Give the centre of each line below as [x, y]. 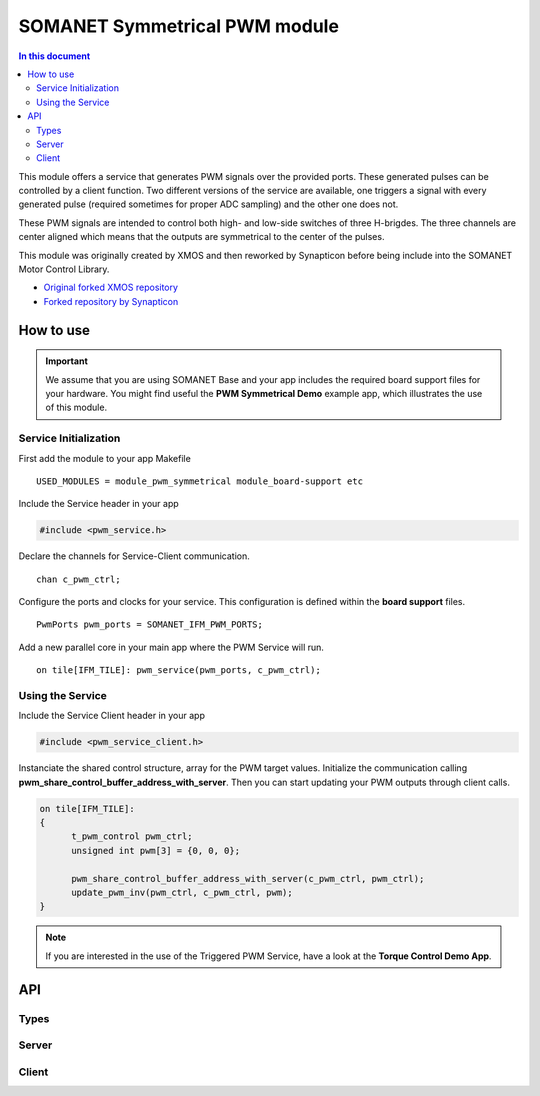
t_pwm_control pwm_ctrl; [132, 836]
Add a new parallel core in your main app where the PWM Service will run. [171, 647]
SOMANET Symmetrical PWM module [179, 26]
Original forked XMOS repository [111, 287]
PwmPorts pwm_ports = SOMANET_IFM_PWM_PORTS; [150, 624]
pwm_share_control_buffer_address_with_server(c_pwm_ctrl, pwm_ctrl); [248, 878]
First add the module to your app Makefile [105, 458]
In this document [54, 56]
